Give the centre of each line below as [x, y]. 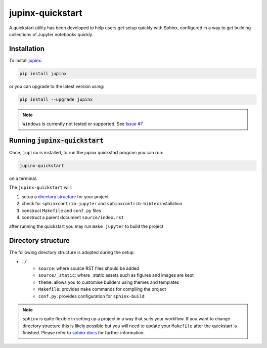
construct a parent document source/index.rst [73, 217]
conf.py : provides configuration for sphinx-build [91, 296]
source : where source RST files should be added [89, 268]
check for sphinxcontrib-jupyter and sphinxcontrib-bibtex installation [102, 204]
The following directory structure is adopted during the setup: [72, 253]
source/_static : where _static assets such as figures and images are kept [116, 275]
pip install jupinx [43, 73]
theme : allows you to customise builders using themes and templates [109, 282]
